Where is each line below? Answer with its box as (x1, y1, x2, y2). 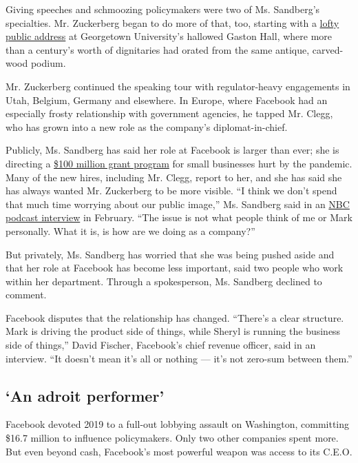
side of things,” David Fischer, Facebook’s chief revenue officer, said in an (6, 338, 316, 352)
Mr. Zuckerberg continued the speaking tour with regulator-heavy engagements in (6, 79, 350, 93)
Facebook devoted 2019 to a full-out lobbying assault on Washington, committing (6, 417, 350, 431)
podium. (30, 56, 66, 70)
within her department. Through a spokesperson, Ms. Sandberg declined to (6, 274, 322, 288)
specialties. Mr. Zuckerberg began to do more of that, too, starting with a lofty (6, 15, 339, 30)
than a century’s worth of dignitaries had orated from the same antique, (6, 42, 310, 56)
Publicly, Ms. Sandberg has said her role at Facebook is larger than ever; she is (6, 143, 339, 157)
